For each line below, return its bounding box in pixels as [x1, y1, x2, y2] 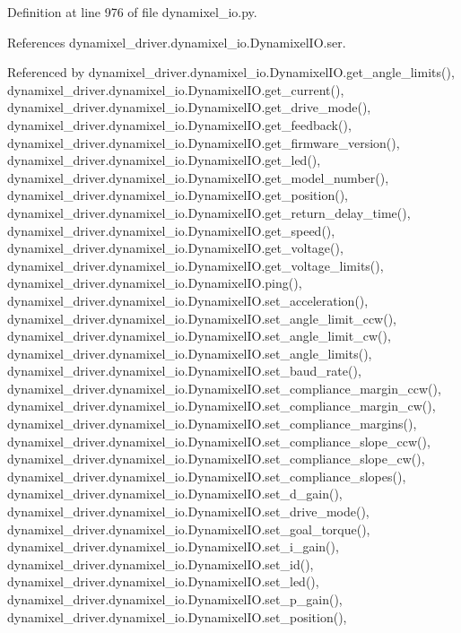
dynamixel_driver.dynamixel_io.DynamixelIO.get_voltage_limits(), [7, 256, 384, 274]
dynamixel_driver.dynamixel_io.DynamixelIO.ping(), [7, 273, 302, 292]
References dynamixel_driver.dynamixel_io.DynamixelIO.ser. [7, 32, 346, 51]
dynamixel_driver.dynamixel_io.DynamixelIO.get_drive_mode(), [7, 98, 371, 117]
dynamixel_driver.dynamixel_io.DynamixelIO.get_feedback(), [7, 115, 352, 134]
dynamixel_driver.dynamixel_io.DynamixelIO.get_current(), [7, 80, 344, 99]
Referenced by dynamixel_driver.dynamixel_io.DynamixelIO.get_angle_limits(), [7, 63, 455, 82]
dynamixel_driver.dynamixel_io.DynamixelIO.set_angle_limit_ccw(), [7, 308, 397, 327]
